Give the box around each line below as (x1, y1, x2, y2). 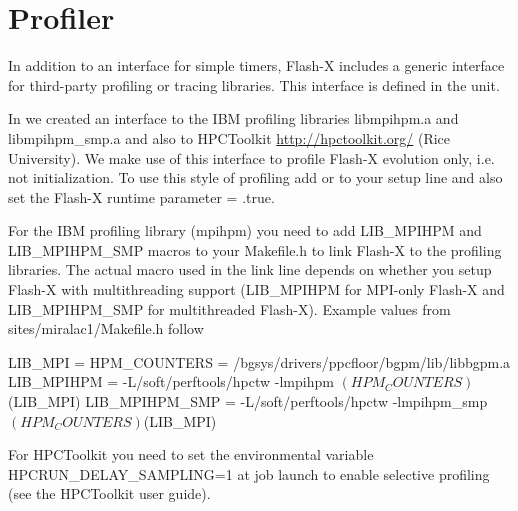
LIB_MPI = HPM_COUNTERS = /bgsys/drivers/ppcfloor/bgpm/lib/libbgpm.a (8, 351, 511, 372)
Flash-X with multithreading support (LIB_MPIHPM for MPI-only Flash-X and (8, 279, 505, 300)
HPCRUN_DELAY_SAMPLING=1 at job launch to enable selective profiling (8, 463, 490, 484)
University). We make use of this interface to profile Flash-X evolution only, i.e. (8, 147, 495, 168)
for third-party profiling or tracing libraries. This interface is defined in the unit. (8, 74, 500, 95)
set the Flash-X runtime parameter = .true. (8, 186, 275, 207)
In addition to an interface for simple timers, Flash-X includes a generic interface (8, 55, 505, 76)
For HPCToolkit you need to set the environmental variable (8, 444, 374, 465)
